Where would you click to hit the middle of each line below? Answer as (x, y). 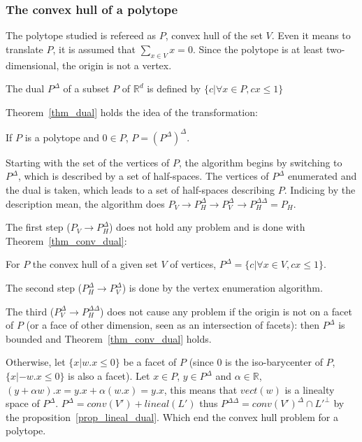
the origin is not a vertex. (117, 65)
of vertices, (193, 264)
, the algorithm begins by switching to (261, 162)
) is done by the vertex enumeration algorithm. (222, 288)
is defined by (174, 88)
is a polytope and (62, 137)
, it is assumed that (94, 49)
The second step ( (44, 288)
